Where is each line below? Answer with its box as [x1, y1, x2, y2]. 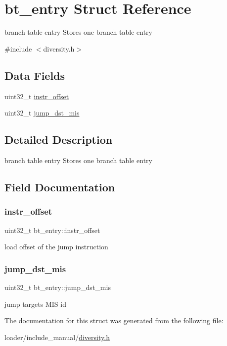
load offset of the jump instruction [4, 241, 108, 252]
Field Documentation [4, 179, 115, 194]
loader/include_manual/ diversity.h [4, 332, 110, 342]
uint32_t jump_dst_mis [4, 108, 80, 118]
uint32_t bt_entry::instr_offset [4, 225, 100, 235]
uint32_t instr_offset [4, 91, 69, 101]
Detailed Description [4, 132, 113, 147]
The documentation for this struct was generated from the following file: [4, 315, 224, 326]
